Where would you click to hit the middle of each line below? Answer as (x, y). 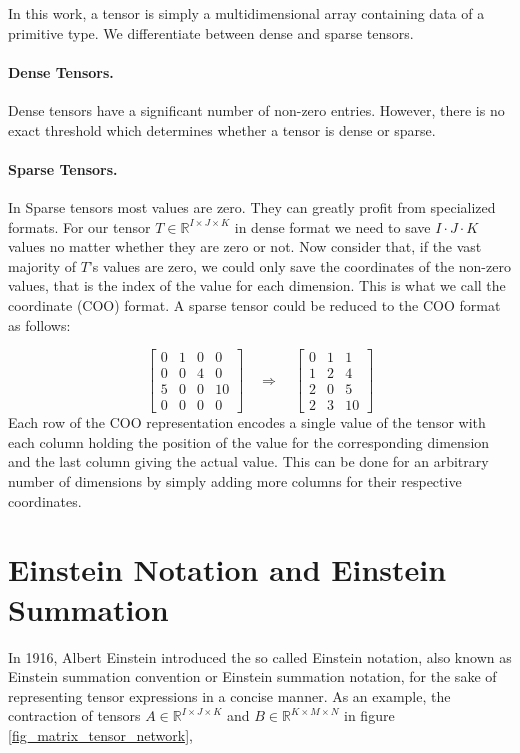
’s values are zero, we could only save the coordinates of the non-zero (299, 265)
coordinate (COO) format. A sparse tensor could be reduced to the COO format (254, 304)
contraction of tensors (74, 715)
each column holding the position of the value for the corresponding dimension (249, 441)
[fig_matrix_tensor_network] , (100, 734)
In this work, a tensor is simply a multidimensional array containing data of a (246, 13)
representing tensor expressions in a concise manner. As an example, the (229, 695)
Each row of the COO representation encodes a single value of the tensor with (247, 422)
